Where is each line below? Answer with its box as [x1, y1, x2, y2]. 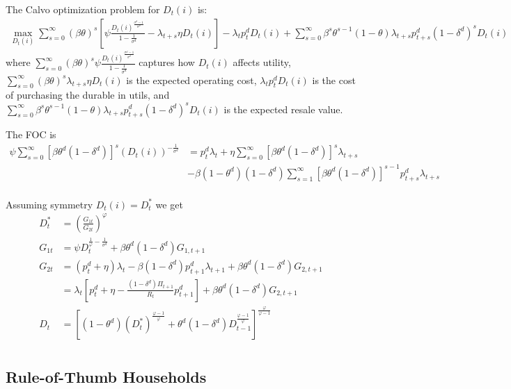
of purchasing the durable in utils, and [6, 88, 170, 102]
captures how [139, 55, 195, 69]
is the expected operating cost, [126, 72, 257, 87]
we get [155, 197, 183, 211]
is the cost [312, 72, 356, 87]
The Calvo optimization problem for [6, 2, 160, 16]
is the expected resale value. [223, 101, 343, 116]
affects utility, [233, 55, 291, 69]
